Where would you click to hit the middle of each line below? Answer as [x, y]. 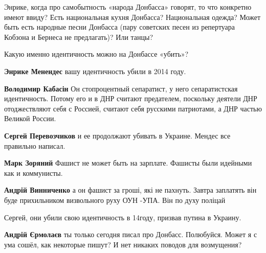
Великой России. [30, 118]
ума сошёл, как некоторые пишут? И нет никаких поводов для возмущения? [123, 244]
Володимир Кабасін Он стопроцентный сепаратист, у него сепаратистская [121, 88]
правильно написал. [35, 145]
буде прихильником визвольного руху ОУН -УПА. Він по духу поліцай [115, 200]
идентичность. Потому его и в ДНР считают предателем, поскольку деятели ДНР [131, 98]
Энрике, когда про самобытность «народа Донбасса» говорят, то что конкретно [128, 7]
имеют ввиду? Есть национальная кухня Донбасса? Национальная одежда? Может [132, 17]
